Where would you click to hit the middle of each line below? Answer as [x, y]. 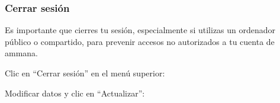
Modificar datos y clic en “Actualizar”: [75, 93]
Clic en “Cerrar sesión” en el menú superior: [85, 73]
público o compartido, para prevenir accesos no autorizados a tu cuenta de [140, 41]
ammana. [21, 53]
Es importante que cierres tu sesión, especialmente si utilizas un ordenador [140, 30]
